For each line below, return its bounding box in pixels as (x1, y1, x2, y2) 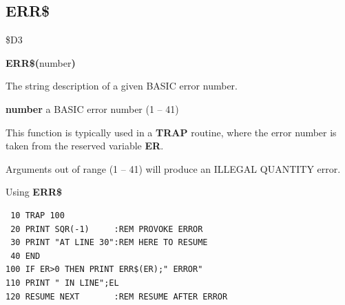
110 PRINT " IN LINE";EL (6, 277, 119, 288)
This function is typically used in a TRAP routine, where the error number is (6, 125, 337, 139)
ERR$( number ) (6, 55, 76, 70)
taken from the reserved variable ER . (6, 138, 164, 153)
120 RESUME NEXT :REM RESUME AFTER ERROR (6, 291, 228, 302)
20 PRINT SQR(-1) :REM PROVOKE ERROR (10, 224, 203, 234)
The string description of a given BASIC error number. (6, 78, 238, 93)
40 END (10, 251, 41, 261)
